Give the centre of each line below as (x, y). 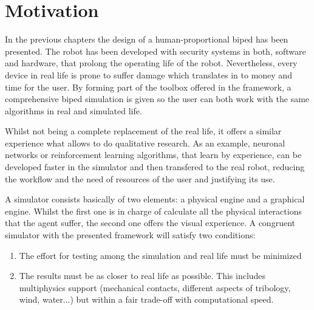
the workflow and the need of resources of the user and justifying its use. (140, 178)
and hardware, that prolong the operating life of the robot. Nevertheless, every (151, 63)
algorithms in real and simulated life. (73, 110)
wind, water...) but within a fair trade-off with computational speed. (146, 299)
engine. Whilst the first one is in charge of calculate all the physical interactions (153, 211)
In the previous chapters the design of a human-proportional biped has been (147, 39)
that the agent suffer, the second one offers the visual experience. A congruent (150, 223)
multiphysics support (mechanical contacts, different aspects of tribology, (155, 287)
